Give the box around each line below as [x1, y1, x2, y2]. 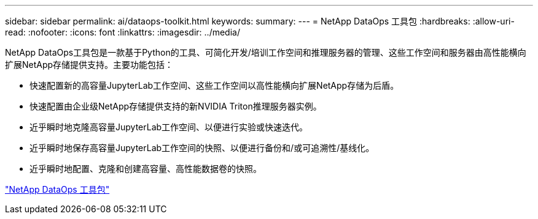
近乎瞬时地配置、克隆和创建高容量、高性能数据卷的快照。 [29, 163, 262, 174]
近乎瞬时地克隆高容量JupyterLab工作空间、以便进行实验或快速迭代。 [29, 122, 308, 132]
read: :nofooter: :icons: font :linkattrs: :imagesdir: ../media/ [5, 27, 240, 37]
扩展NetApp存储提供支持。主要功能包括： [5, 59, 174, 70]
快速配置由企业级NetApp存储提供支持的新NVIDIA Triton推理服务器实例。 [29, 101, 322, 111]
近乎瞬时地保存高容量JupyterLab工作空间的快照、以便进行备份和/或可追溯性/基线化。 [29, 143, 375, 153]
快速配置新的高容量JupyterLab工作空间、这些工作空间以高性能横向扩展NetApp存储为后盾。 [29, 80, 399, 91]
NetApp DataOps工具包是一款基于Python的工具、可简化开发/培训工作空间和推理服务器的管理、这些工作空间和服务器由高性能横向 [5, 47, 526, 58]
